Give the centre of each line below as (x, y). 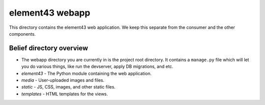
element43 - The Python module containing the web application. (86, 73)
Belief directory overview (49, 48)
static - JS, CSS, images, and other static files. (68, 87)
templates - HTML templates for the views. (65, 94)
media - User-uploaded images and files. (63, 80)
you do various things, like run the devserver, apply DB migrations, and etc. (97, 66)
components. (23, 34)
